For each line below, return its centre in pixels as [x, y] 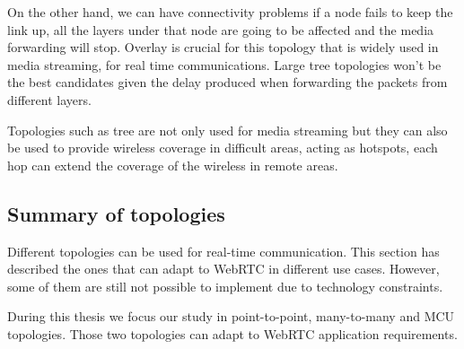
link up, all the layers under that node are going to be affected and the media [221, 29]
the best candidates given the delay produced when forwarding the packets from [228, 82]
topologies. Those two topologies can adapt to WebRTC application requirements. [232, 333]
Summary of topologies [116, 213]
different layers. [49, 99]
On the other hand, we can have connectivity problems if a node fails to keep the [230, 12]
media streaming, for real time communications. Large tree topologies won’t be [224, 64]
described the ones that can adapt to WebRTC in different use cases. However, [223, 269]
